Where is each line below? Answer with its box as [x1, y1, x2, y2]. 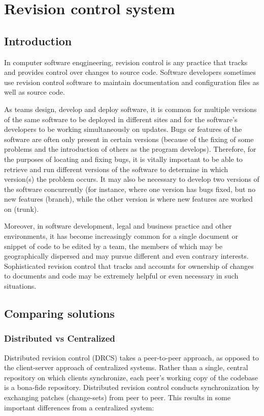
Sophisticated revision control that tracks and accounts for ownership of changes [4, 260, 254, 271]
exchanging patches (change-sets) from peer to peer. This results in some [4, 392, 230, 403]
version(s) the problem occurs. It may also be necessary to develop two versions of [4, 174, 259, 184]
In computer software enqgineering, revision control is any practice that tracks [4, 57, 248, 67]
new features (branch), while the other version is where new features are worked [4, 193, 253, 204]
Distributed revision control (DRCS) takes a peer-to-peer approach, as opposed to [4, 352, 259, 363]
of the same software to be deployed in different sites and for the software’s [4, 114, 238, 124]
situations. [4, 281, 37, 291]
